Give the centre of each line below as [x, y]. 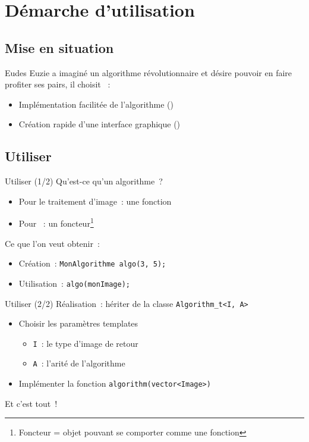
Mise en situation [59, 47]
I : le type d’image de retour [86, 343]
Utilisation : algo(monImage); [75, 283]
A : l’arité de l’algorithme [79, 363]
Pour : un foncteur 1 [56, 222]
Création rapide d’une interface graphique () [100, 124]
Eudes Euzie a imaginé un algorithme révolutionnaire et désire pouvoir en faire [149, 72]
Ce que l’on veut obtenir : [52, 243]
